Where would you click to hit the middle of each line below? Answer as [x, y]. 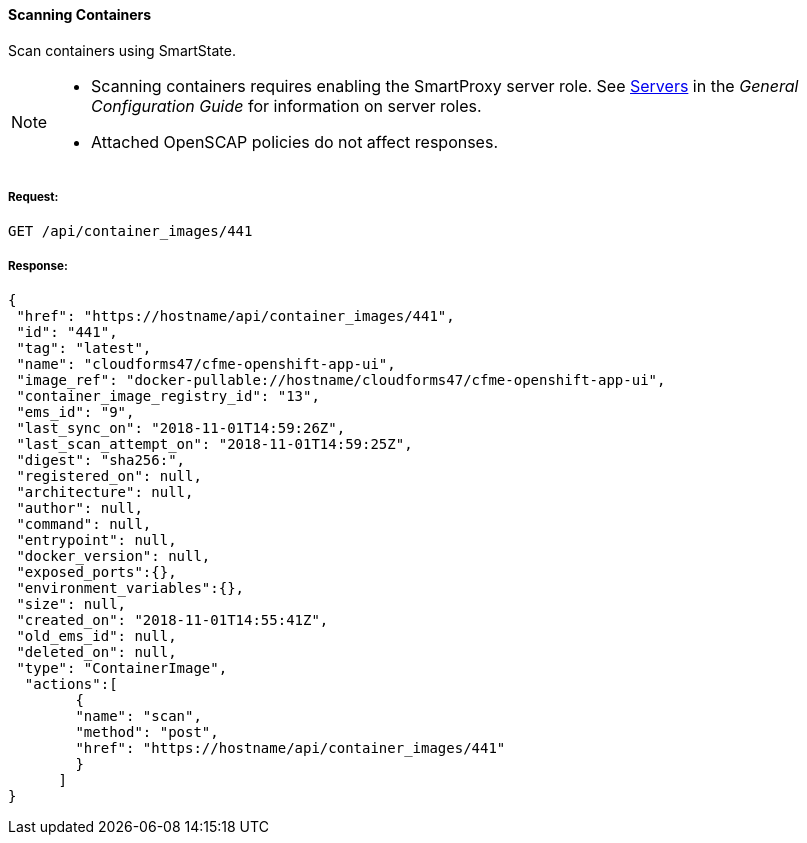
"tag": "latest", [84, 348]
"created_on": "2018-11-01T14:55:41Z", [172, 620]
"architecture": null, [105, 492]
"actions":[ [71, 684]
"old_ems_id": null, [96, 636]
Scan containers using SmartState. [122, 50]
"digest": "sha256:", [101, 460]
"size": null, [71, 604]
